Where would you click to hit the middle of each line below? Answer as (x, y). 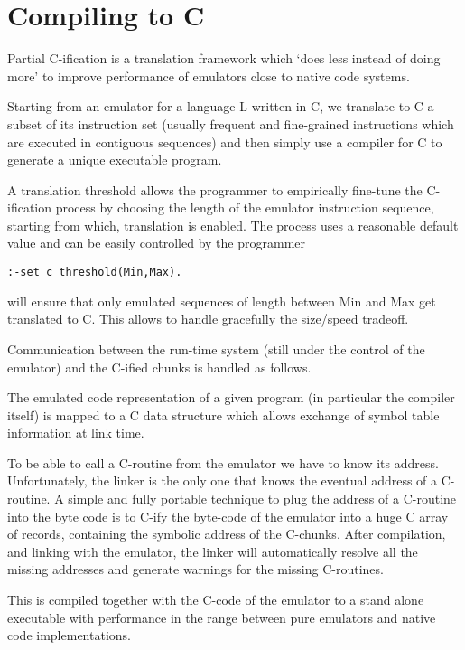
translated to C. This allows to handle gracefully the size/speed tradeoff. (208, 319)
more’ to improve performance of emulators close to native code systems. (209, 75)
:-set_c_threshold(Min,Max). (95, 273)
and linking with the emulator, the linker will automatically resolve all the (213, 551)
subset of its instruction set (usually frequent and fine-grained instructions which (231, 123)
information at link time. (76, 433)
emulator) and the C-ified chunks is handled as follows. (159, 367)
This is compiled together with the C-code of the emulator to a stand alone (216, 600)
